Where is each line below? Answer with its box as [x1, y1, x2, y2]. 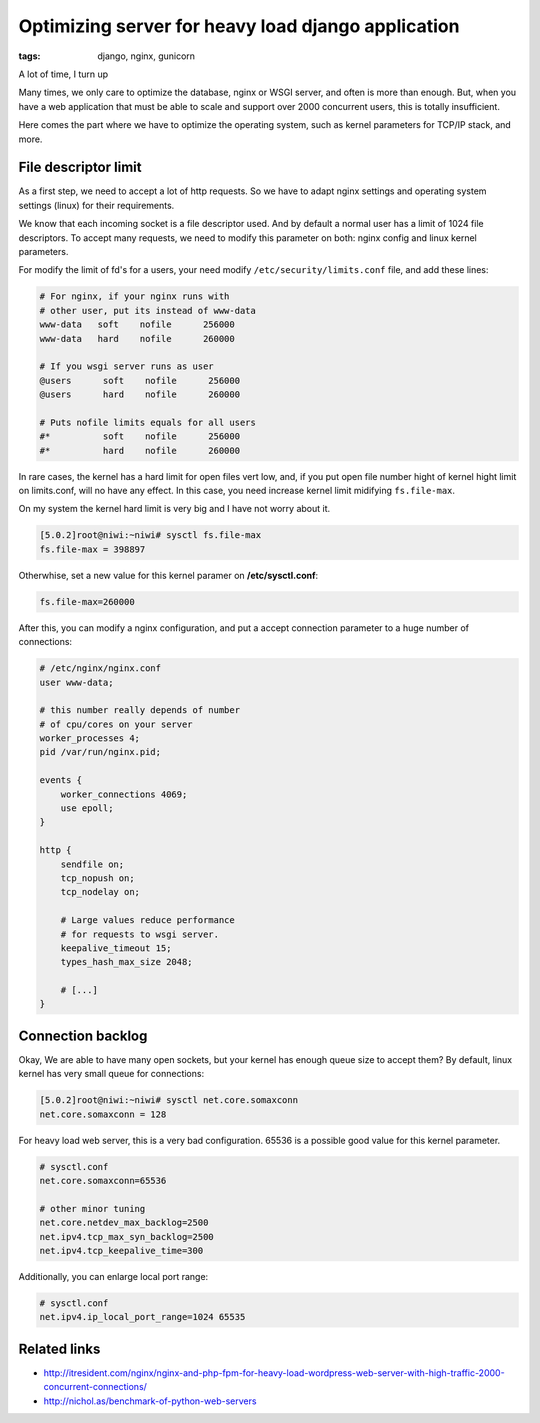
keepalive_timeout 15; [60, 942, 172, 954]
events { [39, 775, 83, 786]
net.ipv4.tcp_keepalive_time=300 [39, 1245, 204, 1257]
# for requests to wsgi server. [60, 928, 220, 940]
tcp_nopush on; [60, 872, 135, 884]
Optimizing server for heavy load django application [18, 15, 460, 37]
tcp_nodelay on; [60, 886, 140, 898]
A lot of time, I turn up [18, 68, 109, 80]
